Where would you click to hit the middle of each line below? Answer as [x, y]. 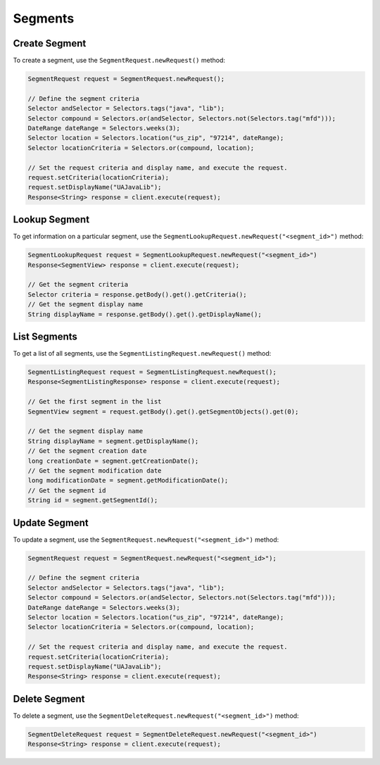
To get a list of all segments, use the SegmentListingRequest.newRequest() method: [142, 354]
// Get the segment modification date [95, 471]
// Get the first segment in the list [95, 402]
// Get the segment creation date [87, 451]
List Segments [45, 336]
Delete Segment [49, 698]
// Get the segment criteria [78, 285]
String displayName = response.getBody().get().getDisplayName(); [145, 314]
